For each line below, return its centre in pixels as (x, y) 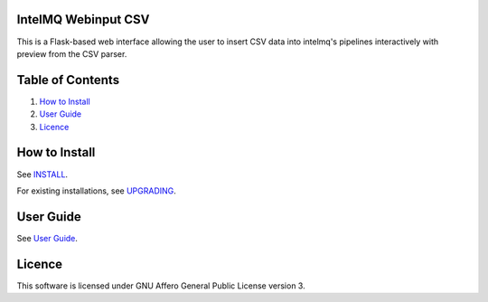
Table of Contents (68, 80)
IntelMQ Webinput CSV (83, 19)
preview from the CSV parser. (72, 53)
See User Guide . (47, 238)
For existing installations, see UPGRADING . (96, 191)
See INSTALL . (42, 174)
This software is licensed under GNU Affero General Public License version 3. (161, 286)
